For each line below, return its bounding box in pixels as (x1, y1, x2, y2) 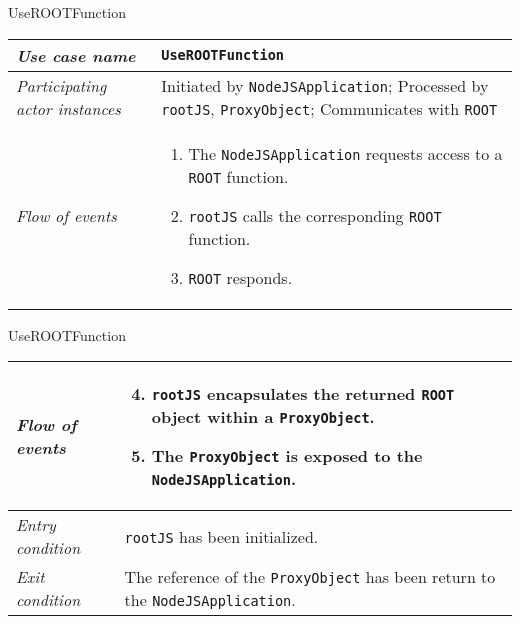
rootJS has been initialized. (124, 524, 319, 548)
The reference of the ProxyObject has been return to (124, 565, 496, 589)
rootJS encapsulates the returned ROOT (151, 382, 455, 406)
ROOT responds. (188, 265, 293, 289)
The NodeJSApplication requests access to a (188, 141, 503, 165)
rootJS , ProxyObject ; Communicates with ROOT (161, 96, 498, 120)
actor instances (16, 96, 121, 120)
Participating (16, 73, 107, 97)
